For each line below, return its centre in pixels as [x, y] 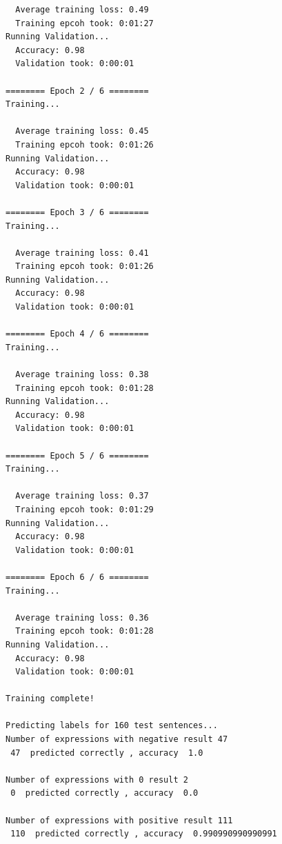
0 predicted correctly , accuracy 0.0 [104, 793]
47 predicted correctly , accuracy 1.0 [107, 753]
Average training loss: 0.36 [82, 617]
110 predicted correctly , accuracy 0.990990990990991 [144, 834]
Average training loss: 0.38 [82, 375]
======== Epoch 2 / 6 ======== [77, 91]
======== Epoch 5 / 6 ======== [77, 455]
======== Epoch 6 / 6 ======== [77, 577]
